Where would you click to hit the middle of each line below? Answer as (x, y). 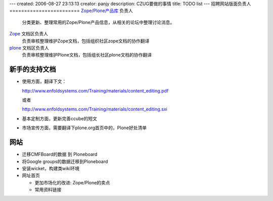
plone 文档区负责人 (29, 47)
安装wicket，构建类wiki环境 (51, 168)
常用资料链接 (48, 190)
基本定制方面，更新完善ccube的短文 (60, 118)
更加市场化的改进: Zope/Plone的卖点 (73, 182)
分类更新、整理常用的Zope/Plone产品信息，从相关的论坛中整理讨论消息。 (98, 22)
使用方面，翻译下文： (44, 81)
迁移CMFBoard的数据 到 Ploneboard (60, 155)
